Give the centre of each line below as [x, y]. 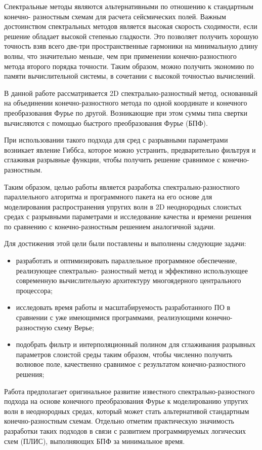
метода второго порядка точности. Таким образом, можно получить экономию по [129, 66]
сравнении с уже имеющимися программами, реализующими [110, 317]
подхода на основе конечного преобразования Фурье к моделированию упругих [126, 401]
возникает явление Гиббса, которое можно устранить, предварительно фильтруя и [130, 149]
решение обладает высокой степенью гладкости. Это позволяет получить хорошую [131, 36]
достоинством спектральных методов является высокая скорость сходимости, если [131, 26]
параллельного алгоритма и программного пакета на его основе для [108, 197]
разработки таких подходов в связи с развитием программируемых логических [125, 430]
